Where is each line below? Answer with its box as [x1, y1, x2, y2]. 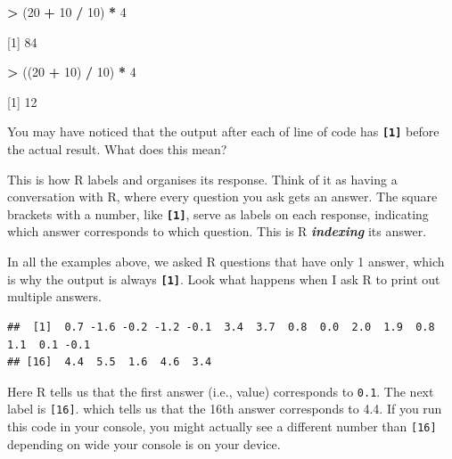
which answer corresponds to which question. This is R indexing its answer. [7, 222, 427, 241]
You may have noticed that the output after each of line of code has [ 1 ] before [7, 122, 440, 141]
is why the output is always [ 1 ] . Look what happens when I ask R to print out [7, 269, 440, 288]
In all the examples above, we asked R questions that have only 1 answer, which [7, 252, 445, 271]
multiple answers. [7, 287, 102, 306]
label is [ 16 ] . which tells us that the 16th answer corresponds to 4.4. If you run [7, 399, 442, 418]
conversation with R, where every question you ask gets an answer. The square [7, 187, 438, 206]
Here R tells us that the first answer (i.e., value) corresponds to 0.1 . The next [7, 381, 434, 400]
